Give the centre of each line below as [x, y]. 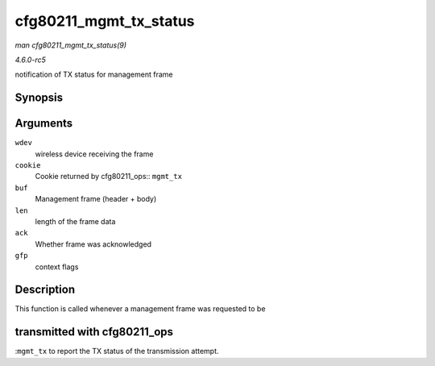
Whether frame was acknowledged [93, 244]
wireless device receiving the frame [94, 154]
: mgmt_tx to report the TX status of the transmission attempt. [117, 351]
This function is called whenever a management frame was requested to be [140, 309]
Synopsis [39, 98]
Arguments [44, 124]
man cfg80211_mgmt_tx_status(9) [71, 45]
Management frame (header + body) [96, 199]
